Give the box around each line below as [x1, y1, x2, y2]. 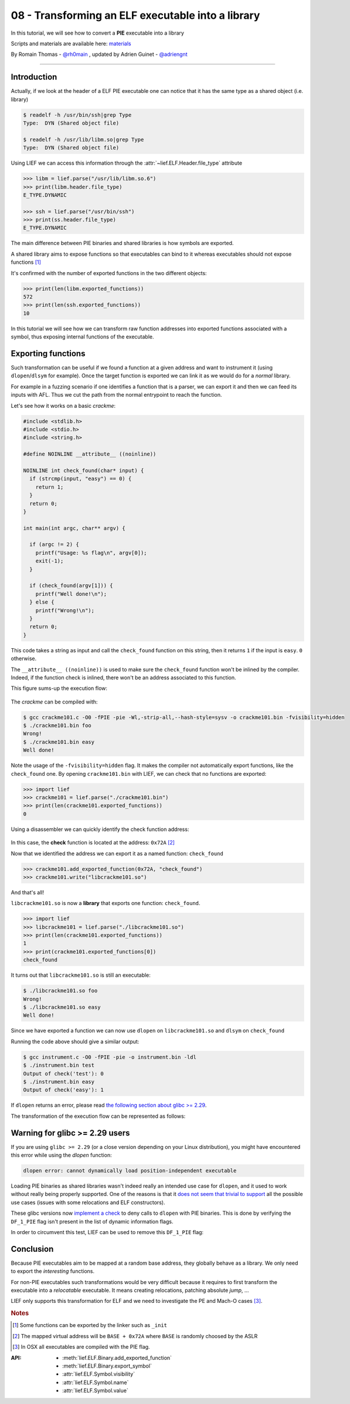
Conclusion [11, 1244, 54, 1254]
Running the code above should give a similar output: [11, 1038, 140, 1045]
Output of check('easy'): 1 [23, 1087, 104, 1093]
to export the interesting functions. [11, 1268, 95, 1275]
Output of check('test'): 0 [23, 1070, 104, 1077]
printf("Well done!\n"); [35, 591, 107, 597]
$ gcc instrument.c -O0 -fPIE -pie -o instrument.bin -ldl [23, 1054, 196, 1060]
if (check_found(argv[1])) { [29, 582, 114, 589]
